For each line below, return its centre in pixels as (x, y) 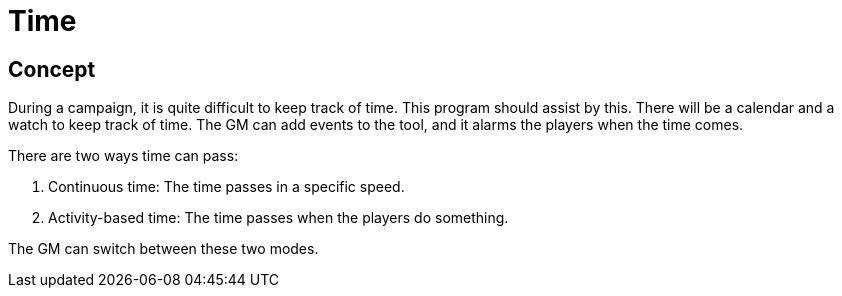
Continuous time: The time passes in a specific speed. (226, 187)
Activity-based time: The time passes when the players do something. (278, 218)
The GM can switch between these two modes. (163, 249)
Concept (52, 69)
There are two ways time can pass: (123, 156)
